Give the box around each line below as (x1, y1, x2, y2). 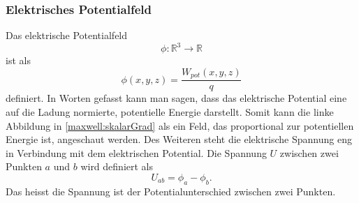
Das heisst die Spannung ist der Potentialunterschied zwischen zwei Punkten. (6, 183, 336, 198)
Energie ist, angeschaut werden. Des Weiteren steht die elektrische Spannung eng (6, 132, 352, 146)
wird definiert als (80, 159, 153, 174)
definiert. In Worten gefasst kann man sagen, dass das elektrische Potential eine (6, 91, 347, 105)
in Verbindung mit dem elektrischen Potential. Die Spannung (6, 145, 267, 160)
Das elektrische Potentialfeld (6, 28, 128, 43)
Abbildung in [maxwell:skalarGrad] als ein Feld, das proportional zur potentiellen (6, 118, 354, 133)
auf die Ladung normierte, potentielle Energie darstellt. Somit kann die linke (6, 104, 334, 119)
